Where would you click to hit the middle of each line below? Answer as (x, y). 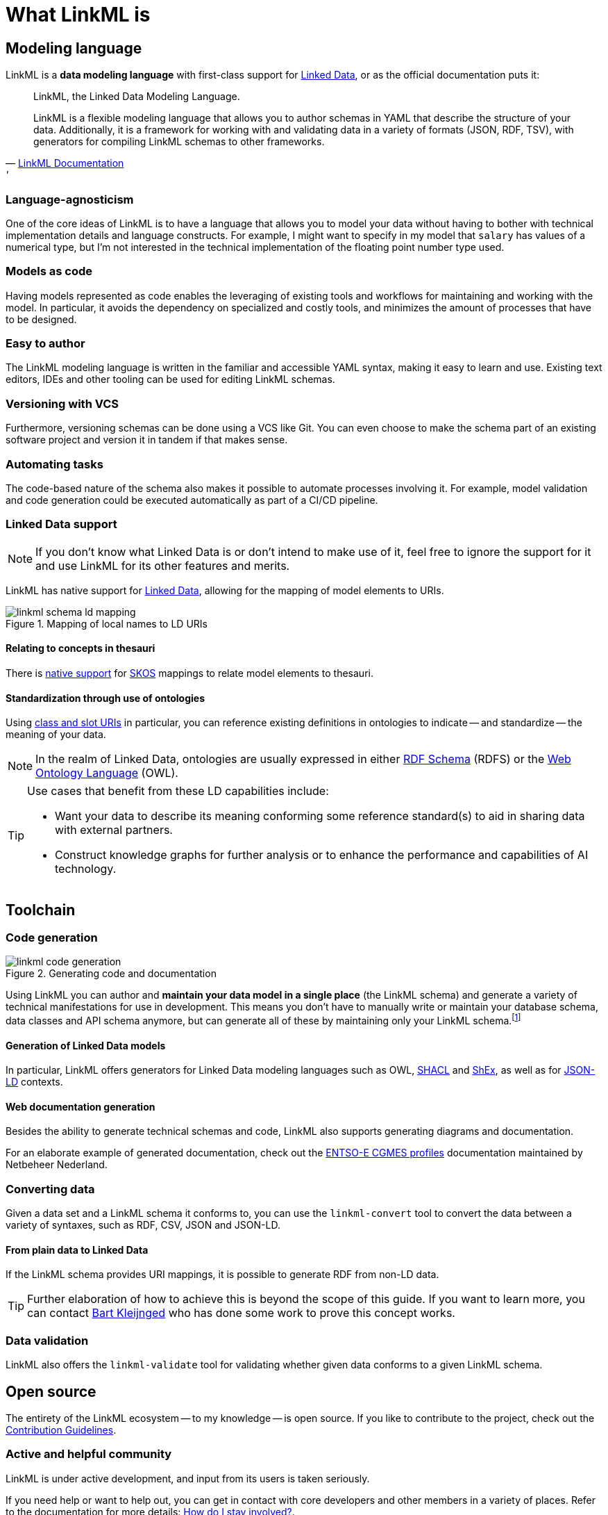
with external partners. (114, 830)
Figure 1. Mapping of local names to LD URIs (107, 623)
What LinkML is (78, 15)
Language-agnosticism (70, 199)
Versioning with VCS (62, 403)
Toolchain (41, 910)
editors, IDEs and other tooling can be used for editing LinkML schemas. (170, 379)
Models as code (49, 271)
